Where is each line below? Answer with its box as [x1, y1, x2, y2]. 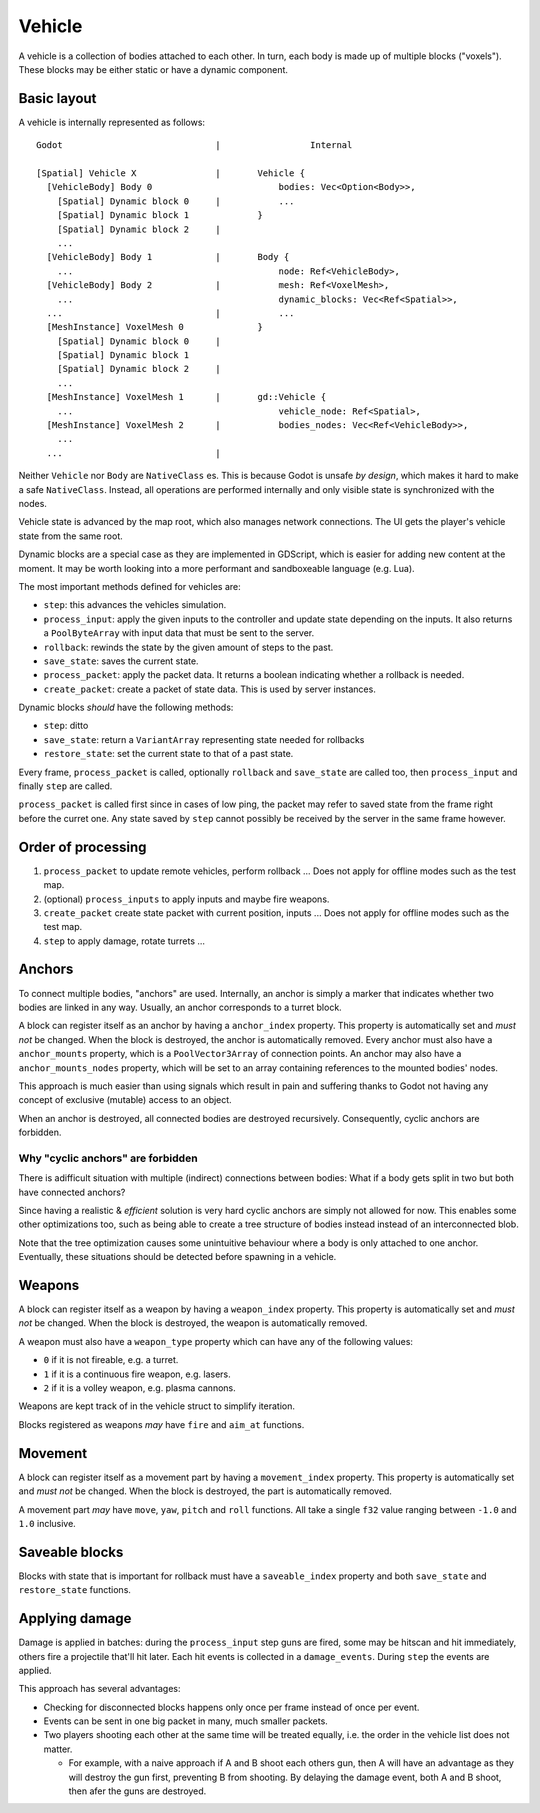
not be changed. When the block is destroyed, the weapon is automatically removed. [18, 1317, 368, 1329]
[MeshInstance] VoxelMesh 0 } [46, 321, 264, 333]
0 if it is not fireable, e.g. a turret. [43, 1354, 179, 1366]
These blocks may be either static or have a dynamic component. [18, 63, 289, 75]
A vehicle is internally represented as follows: [18, 116, 205, 128]
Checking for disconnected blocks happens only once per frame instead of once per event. [43, 1701, 420, 1713]
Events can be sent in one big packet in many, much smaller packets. [43, 1715, 329, 1727]
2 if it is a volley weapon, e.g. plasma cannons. [43, 1382, 237, 1394]
